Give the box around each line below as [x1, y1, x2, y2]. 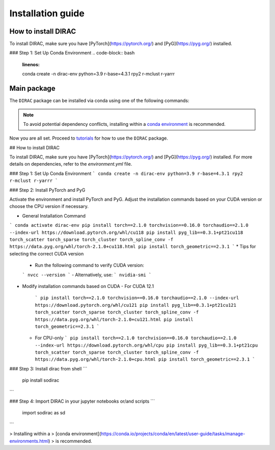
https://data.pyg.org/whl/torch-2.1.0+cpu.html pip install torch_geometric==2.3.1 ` [35, 357, 256, 362]
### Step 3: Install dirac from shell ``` [9, 365, 88, 372]
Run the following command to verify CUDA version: [35, 262, 145, 269]
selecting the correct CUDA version [9, 250, 84, 257]
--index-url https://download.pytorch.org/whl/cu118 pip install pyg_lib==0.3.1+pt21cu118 [9, 229, 243, 235]
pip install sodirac [22, 377, 60, 383]
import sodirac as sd [22, 410, 66, 416]
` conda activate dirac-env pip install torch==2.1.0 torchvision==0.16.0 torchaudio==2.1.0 [9, 222, 249, 228]
